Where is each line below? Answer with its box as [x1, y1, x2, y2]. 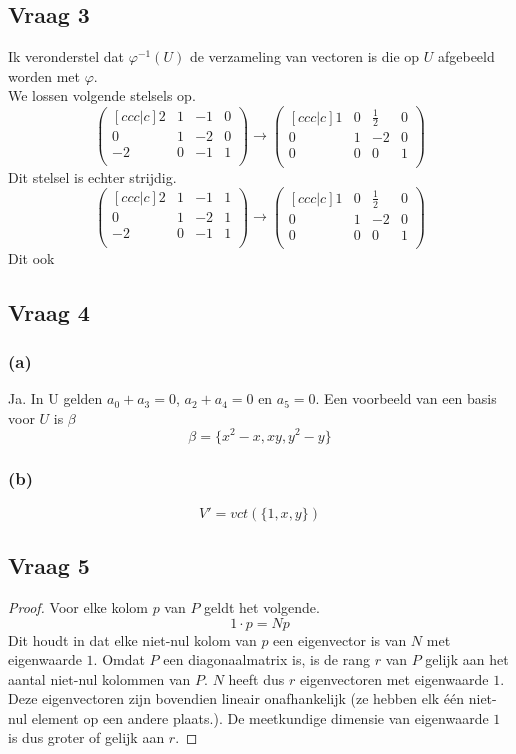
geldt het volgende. [204, 596, 320, 617]
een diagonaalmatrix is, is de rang [163, 649, 370, 670]
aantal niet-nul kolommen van [8, 668, 191, 689]
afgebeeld [437, 46, 495, 67]
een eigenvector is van [273, 629, 407, 650]
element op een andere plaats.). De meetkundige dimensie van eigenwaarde [31, 707, 489, 728]
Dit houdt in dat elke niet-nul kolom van [8, 629, 257, 650]
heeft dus [228, 668, 285, 689]
